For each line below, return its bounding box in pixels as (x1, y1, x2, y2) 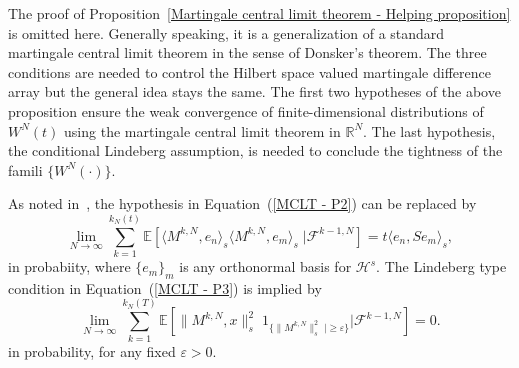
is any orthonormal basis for (179, 256, 352, 277)
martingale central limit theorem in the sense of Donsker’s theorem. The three (8, 42, 487, 63)
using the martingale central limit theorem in (64, 120, 341, 141)
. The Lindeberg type (376, 256, 507, 277)
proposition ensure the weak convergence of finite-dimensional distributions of (8, 100, 484, 121)
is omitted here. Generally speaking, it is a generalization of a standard (8, 22, 445, 43)
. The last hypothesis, (363, 120, 496, 141)
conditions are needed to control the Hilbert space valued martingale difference (8, 61, 491, 82)
